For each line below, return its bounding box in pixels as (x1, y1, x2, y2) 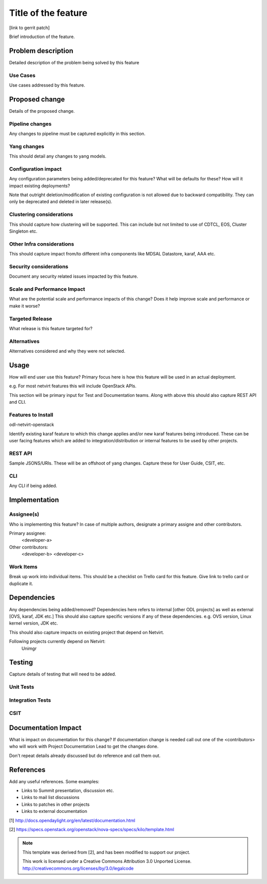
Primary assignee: (9, 530, 46, 536)
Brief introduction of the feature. (9, 34, 75, 40)
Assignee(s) (9, 511, 40, 518)
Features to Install (9, 411, 53, 418)
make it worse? (9, 303, 41, 309)
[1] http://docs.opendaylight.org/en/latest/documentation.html (9, 817, 135, 823)
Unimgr (21, 645, 37, 651)
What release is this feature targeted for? (9, 325, 92, 331)
